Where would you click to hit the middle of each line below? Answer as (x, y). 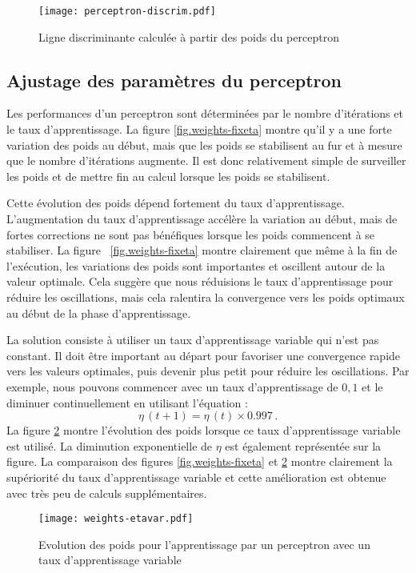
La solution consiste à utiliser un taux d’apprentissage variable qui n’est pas (193, 340)
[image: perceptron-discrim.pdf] (127, 11)
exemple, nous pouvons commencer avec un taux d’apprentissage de (172, 386)
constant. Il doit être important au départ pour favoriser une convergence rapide (204, 355)
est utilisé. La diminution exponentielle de (110, 445)
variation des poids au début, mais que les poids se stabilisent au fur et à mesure (204, 144)
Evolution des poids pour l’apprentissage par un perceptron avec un (204, 544)
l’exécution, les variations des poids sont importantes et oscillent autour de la (196, 265)
